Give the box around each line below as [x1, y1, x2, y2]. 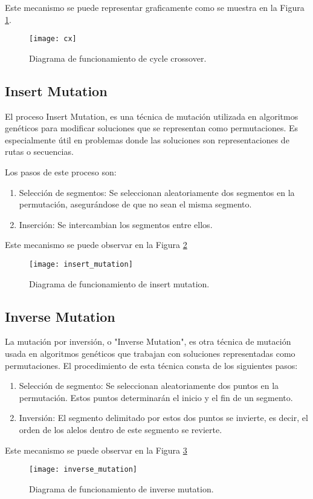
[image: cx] [29, 34, 77, 44]
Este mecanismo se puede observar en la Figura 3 [5, 443, 187, 456]
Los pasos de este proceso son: [5, 166, 117, 178]
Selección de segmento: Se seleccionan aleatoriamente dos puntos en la [19, 379, 279, 392]
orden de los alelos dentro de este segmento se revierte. [19, 423, 222, 435]
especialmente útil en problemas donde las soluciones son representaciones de [5, 133, 289, 146]
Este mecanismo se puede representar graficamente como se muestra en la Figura [5, 1, 305, 13]
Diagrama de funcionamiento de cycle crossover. [29, 51, 207, 64]
